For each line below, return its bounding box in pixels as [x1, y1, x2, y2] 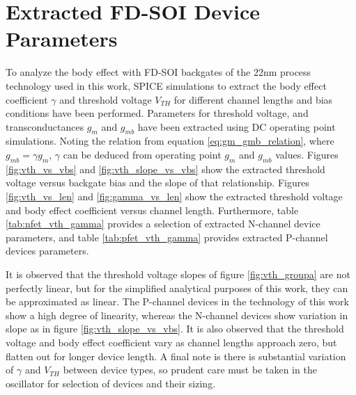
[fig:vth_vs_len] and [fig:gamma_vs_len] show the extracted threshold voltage [6, 189, 343, 204]
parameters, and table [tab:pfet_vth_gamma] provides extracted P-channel [6, 229, 328, 244]
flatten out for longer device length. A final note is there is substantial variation [6, 348, 346, 363]
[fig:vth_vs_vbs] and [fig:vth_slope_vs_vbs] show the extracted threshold [6, 161, 325, 176]
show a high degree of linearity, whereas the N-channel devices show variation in [6, 307, 348, 322]
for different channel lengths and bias [173, 92, 333, 106]
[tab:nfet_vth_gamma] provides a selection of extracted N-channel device [6, 216, 320, 231]
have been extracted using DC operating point [137, 119, 336, 134]
